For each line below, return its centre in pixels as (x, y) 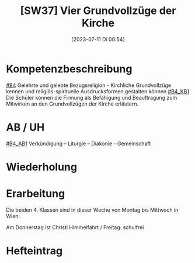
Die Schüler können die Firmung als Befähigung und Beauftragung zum (92, 97)
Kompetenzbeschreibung (69, 69)
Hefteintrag (34, 250)
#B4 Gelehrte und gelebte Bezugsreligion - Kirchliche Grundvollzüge (88, 85)
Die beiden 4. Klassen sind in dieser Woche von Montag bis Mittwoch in (92, 210)
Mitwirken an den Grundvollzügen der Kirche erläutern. (72, 104)
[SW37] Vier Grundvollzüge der (98, 11)
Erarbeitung (36, 194)
